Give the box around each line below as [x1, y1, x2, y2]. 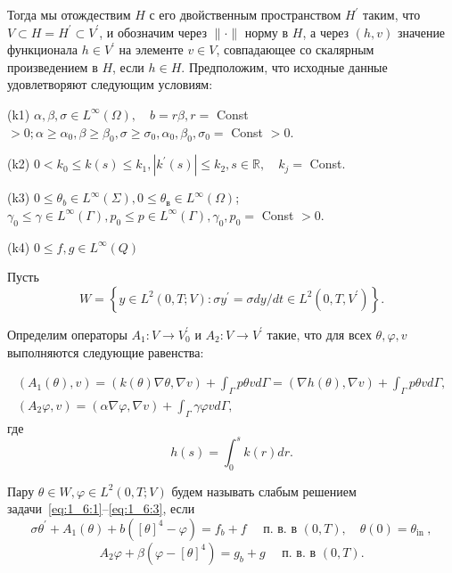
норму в [244, 22, 289, 41]
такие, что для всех [267, 324, 372, 343]
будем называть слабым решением [171, 481, 357, 500]
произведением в [7, 57, 98, 76]
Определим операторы [7, 324, 127, 343]
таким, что [363, 5, 421, 23]
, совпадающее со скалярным [216, 40, 374, 59]
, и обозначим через [99, 22, 207, 41]
